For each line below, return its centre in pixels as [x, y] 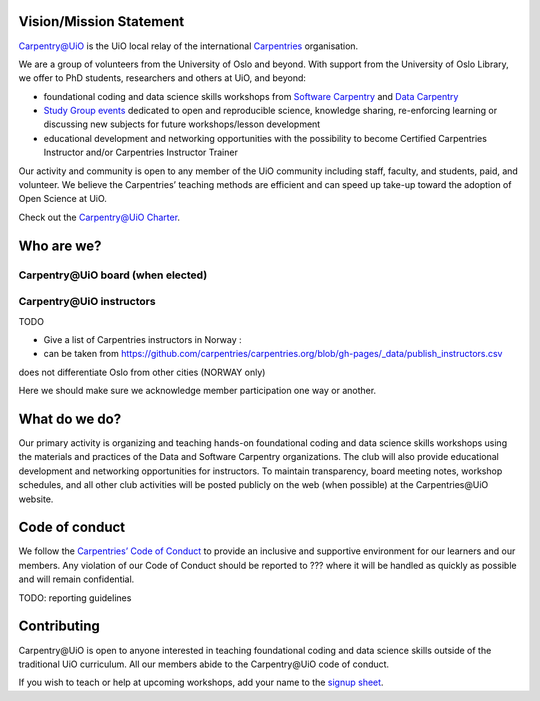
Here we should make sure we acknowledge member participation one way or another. [197, 391]
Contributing [59, 626]
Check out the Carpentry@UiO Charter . [99, 217]
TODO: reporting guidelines [75, 597]
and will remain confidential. [76, 579]
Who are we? [60, 245]
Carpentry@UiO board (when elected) [113, 275]
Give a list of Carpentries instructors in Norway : [142, 339]
